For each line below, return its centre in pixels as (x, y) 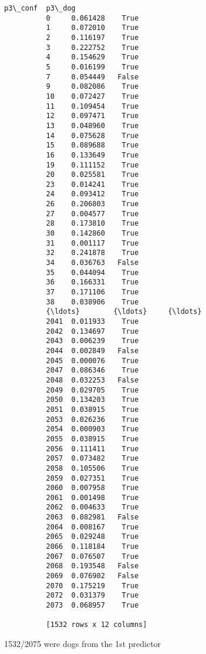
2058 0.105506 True (92, 468)
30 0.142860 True (92, 234)
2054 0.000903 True (92, 429)
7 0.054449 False (92, 77)
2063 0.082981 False (92, 517)
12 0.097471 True (92, 116)
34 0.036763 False (92, 263)
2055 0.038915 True (92, 439)
